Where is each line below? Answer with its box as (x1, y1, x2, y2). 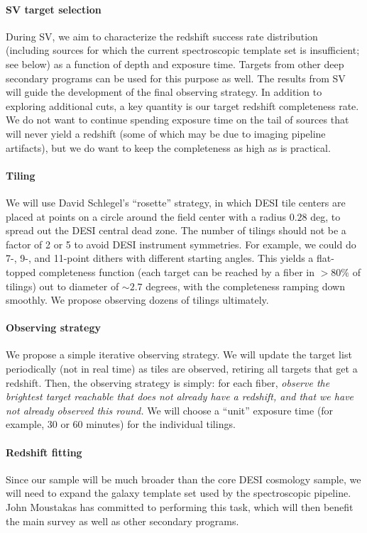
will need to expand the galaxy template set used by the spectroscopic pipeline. (6, 485, 351, 500)
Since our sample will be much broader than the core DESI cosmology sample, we (6, 471, 361, 486)
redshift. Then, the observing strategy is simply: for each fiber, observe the (6, 375, 330, 390)
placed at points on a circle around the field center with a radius (6, 209, 287, 224)
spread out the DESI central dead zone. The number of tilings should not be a (6, 223, 346, 238)
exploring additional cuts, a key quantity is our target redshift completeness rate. (6, 98, 359, 113)
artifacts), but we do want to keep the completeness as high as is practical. (6, 140, 331, 155)
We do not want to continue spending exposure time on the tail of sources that (6, 112, 349, 127)
